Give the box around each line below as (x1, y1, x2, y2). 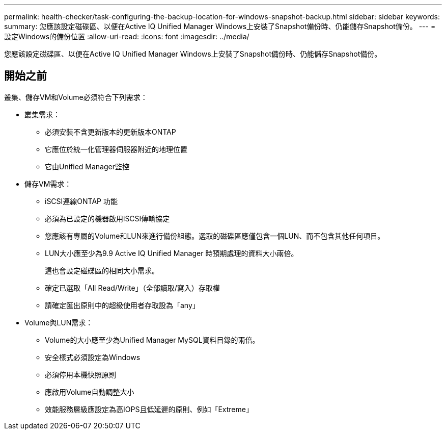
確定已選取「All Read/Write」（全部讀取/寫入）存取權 (45, 283, 220, 292)
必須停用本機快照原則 (45, 370, 116, 379)
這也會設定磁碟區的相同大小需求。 (45, 266, 159, 275)
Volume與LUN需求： (24, 318, 93, 327)
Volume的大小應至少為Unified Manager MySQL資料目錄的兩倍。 (45, 335, 260, 344)
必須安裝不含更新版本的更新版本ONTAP (45, 127, 176, 136)
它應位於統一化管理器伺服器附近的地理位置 (45, 144, 187, 154)
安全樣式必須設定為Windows (45, 352, 141, 362)
